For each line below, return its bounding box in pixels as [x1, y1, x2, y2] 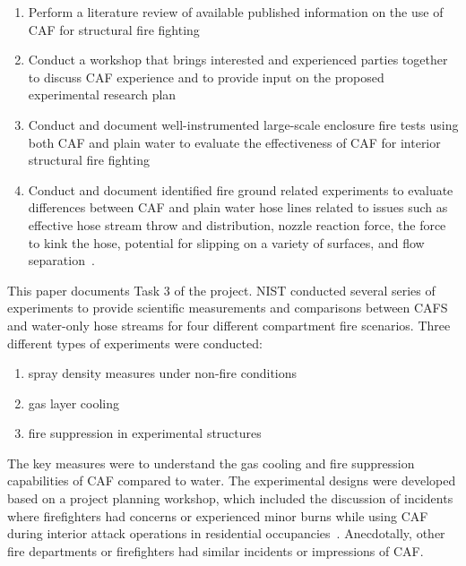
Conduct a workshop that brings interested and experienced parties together [28, 50, 448, 69]
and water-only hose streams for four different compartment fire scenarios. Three [7, 315, 451, 334]
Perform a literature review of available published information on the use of [28, 3, 444, 21]
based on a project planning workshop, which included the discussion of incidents [7, 489, 453, 508]
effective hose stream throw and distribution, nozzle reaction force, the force [28, 215, 446, 234]
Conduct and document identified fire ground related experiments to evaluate [28, 180, 453, 199]
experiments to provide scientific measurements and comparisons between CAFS [7, 298, 448, 317]
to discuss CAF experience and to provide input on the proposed [28, 67, 384, 86]
